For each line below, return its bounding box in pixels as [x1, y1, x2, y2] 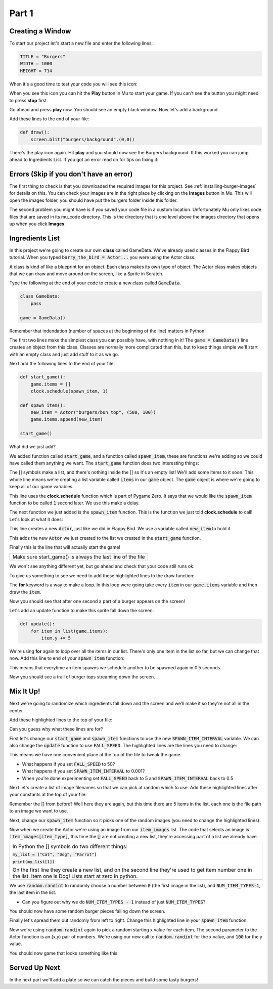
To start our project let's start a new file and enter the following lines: [9, 40, 153, 47]
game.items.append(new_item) [30, 416, 103, 422]
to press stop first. [9, 97, 48, 103]
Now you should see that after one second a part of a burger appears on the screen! [9, 598, 186, 604]
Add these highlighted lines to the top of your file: [9, 716, 113, 723]
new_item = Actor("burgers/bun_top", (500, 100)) [30, 410, 156, 415]
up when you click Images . [9, 221, 66, 227]
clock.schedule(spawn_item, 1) [30, 388, 108, 394]
